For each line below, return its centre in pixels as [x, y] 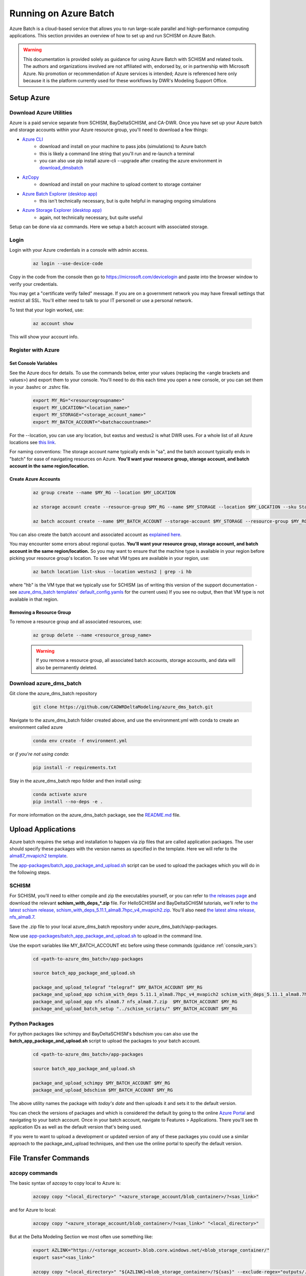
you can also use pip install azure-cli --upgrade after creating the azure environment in [131, 161]
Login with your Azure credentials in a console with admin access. [79, 250]
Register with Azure [34, 350]
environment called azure [36, 727]
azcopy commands [34, 1173]
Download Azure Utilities [41, 112]
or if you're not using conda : [39, 754]
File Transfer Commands [49, 1158]
